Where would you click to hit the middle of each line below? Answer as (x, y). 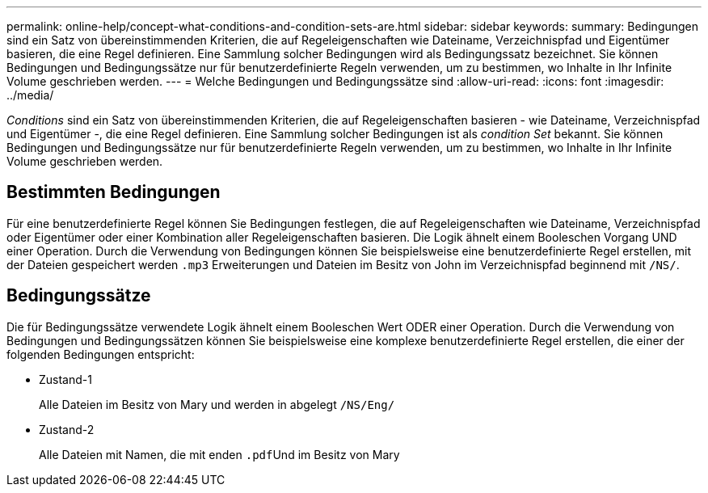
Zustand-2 (67, 429)
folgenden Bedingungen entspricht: (101, 354)
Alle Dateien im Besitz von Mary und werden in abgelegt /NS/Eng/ (217, 404)
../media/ (30, 95)
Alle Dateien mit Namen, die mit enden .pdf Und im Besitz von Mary (219, 454)
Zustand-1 (65, 379)
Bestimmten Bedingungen (114, 192)
